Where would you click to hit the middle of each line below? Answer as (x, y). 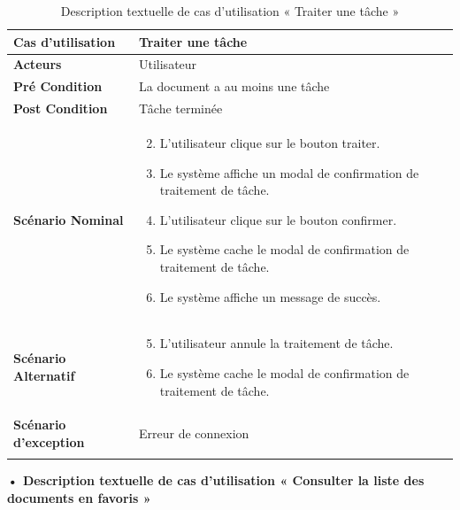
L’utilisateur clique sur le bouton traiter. (270, 142)
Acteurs (38, 64)
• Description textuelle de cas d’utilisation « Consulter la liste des (216, 480)
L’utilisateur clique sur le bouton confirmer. (278, 219)
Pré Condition (58, 86)
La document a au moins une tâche (234, 86)
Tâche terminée (181, 108)
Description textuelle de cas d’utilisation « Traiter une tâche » (230, 11)
